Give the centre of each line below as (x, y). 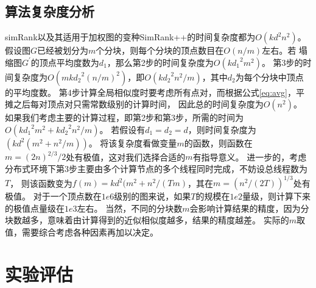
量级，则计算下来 (276, 196)
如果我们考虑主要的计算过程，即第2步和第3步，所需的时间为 (124, 117)
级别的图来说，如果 (153, 196)
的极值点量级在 (35, 208)
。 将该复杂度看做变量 (133, 142)
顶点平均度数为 (69, 62)
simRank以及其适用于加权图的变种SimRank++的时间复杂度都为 (130, 37)
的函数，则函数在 (218, 142)
